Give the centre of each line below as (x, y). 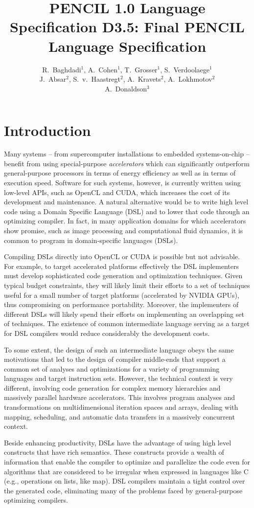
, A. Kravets (142, 79)
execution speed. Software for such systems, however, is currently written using (122, 182)
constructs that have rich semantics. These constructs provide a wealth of (114, 452)
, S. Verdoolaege (185, 69)
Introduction (47, 130)
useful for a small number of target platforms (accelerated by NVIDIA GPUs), (122, 295)
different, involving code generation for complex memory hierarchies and (112, 387)
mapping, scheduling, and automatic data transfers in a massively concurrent (119, 416)
